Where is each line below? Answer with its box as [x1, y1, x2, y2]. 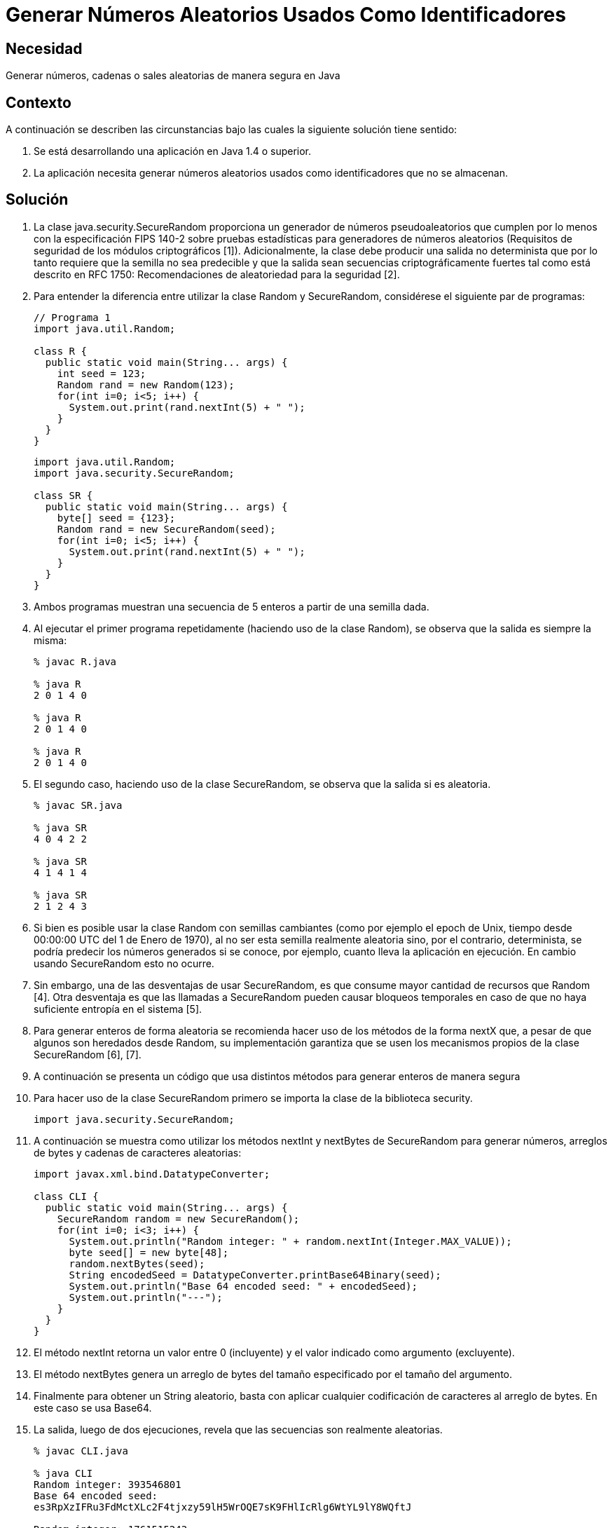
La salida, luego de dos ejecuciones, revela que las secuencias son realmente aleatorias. [34, 1423, 443, 1435]
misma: [34, 634, 67, 646]
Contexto [6, 93, 71, 111]
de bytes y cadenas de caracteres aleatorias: [34, 1146, 242, 1159]
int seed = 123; [57, 367, 146, 379]
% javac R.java [34, 655, 117, 667]
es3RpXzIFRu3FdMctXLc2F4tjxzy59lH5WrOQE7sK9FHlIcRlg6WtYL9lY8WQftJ [34, 1501, 412, 1513]
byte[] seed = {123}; [57, 512, 176, 524]
